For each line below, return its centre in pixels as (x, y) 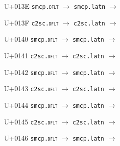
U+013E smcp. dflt (31, 6)
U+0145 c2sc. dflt (31, 121)
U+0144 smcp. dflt (31, 105)
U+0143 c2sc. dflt (31, 88)
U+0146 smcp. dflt (31, 138)
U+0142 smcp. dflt (31, 72)
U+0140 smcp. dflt (31, 39)
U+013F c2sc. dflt (31, 22)
